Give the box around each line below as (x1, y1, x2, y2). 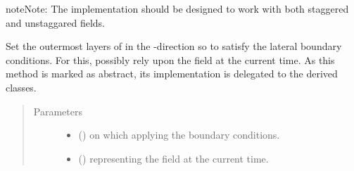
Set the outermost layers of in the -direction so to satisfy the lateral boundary (6, 39, 342, 53)
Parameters (33, 103, 82, 118)
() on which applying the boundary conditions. (78, 127, 280, 142)
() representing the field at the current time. (78, 151, 269, 165)
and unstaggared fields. (6, 15, 105, 30)
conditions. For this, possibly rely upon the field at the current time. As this (6, 52, 335, 67)
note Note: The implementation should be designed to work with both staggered (6, 1, 349, 15)
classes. (6, 80, 37, 94)
